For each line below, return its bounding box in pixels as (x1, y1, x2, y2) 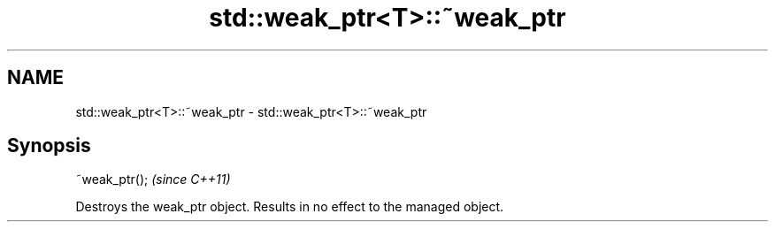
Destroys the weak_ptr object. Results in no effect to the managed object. (75, 199, 504, 215)
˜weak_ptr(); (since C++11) (75, 172, 231, 187)
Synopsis (7, 134, 91, 157)
